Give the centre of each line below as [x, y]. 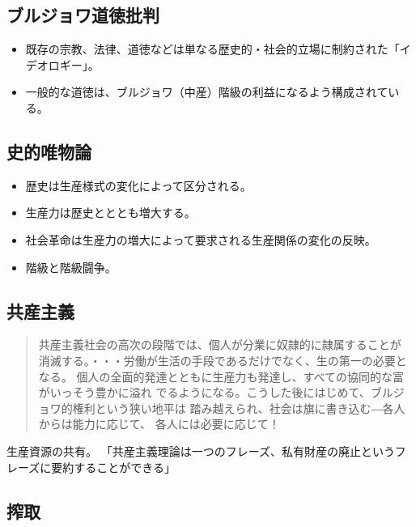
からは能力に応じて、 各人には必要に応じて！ [159, 424]
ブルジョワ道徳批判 [83, 15]
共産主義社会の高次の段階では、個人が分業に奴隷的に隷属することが [220, 344]
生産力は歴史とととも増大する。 [110, 212]
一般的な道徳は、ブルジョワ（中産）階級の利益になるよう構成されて [207, 92]
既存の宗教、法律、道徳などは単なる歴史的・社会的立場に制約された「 [212, 49]
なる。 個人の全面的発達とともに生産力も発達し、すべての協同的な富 [221, 376]
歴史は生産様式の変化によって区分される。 [138, 185]
